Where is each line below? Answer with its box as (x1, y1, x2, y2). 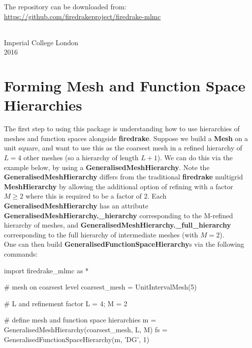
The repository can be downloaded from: (4, 1, 126, 11)
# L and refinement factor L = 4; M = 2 (4, 298, 127, 308)
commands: (4, 249, 38, 259)
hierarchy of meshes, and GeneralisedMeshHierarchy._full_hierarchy (4, 220, 231, 230)
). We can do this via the (157, 152, 233, 163)
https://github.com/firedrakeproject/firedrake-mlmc (4, 11, 161, 21)
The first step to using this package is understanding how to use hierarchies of (4, 123, 240, 134)
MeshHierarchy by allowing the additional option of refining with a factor (4, 181, 233, 191)
